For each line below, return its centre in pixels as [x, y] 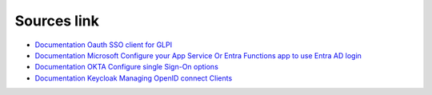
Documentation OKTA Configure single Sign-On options [127, 67]
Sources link [57, 21]
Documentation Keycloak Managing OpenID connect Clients [134, 78]
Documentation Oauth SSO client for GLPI [103, 45]
